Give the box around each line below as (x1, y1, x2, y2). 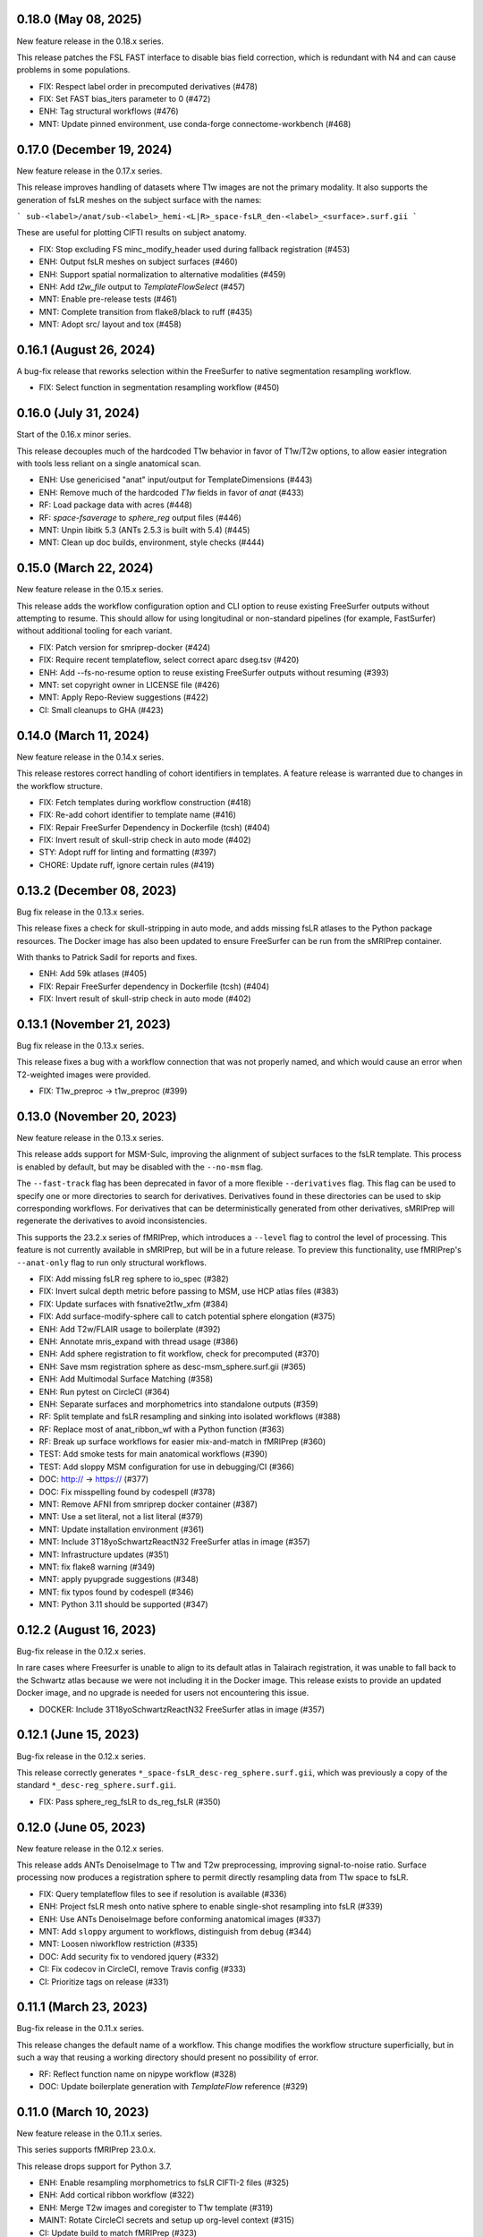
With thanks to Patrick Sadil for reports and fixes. (16, 951, 198, 962)
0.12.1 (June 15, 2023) (16, 1727, 140, 1742)
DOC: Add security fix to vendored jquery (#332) (38, 1951, 219, 1961)
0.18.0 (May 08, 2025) (16, 12, 142, 27)
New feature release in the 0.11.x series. (16, 2128, 163, 2139)
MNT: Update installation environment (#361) (38, 1524, 205, 1535)
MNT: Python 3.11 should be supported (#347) (38, 1599, 209, 1610)
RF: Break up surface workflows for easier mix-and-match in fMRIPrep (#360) (38, 1436, 326, 1447)
